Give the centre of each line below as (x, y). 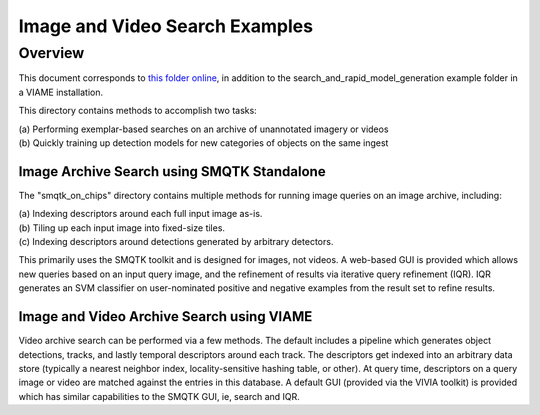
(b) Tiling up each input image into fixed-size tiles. (121, 227)
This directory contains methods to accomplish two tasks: (137, 111)
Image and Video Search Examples (166, 26)
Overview (51, 53)
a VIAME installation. (61, 92)
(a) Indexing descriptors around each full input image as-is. (140, 214)
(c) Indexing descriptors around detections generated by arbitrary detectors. (176, 242)
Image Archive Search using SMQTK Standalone (172, 171)
